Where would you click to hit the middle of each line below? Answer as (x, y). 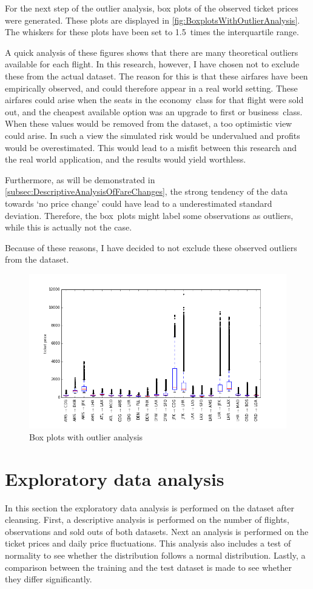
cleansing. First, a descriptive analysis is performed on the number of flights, (147, 520)
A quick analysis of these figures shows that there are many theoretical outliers (152, 52)
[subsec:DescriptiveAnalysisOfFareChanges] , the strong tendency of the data (146, 191)
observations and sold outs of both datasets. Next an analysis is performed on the (157, 531)
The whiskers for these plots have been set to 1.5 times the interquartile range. (152, 32)
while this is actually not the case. (69, 227)
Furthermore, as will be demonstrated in (80, 179)
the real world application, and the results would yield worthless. (126, 159)
